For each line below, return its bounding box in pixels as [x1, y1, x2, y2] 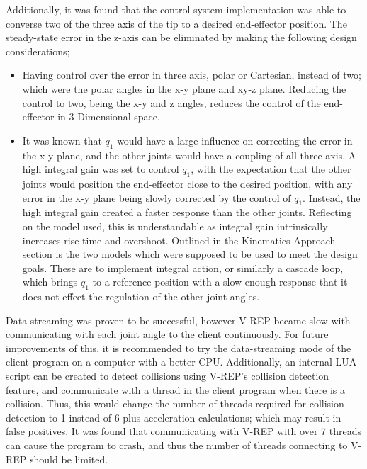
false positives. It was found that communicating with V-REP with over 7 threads [6, 424, 361, 439]
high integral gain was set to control [22, 162, 179, 176]
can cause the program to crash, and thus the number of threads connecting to [6, 438, 348, 453]
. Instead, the [303, 190, 361, 205]
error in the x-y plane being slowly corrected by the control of [22, 190, 291, 205]
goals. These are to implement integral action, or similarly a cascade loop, [22, 260, 344, 275]
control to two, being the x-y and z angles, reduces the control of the [22, 95, 321, 110]
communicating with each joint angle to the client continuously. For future [6, 327, 329, 341]
